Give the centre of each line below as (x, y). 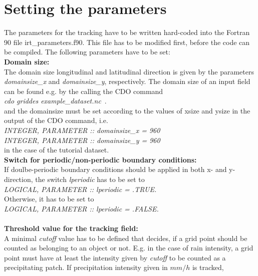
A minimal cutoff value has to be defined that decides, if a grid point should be (126, 238)
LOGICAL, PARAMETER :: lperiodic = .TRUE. (80, 189)
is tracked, (208, 267)
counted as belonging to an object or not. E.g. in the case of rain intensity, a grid (129, 248)
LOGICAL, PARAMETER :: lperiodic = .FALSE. (81, 208)
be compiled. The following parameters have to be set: (87, 52)
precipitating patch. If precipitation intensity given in (86, 267)
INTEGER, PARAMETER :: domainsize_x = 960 (82, 130)
